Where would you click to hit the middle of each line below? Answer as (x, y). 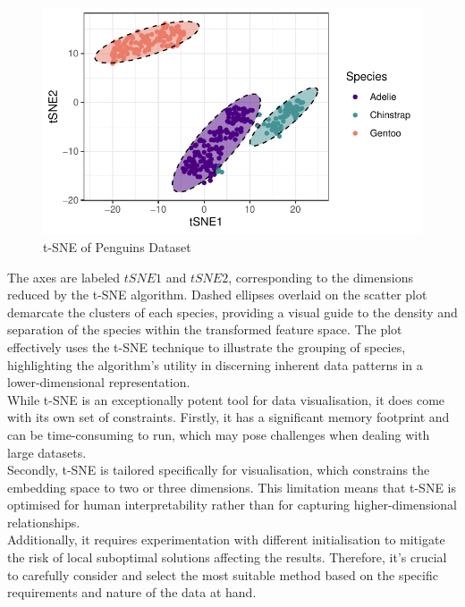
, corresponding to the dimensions (321, 277)
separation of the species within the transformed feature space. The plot (205, 329)
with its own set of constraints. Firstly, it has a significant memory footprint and (228, 417)
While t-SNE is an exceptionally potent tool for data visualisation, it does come (226, 399)
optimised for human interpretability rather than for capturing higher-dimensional (232, 505)
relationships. (44, 522)
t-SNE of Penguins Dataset (117, 246)
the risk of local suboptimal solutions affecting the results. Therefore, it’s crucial (227, 557)
